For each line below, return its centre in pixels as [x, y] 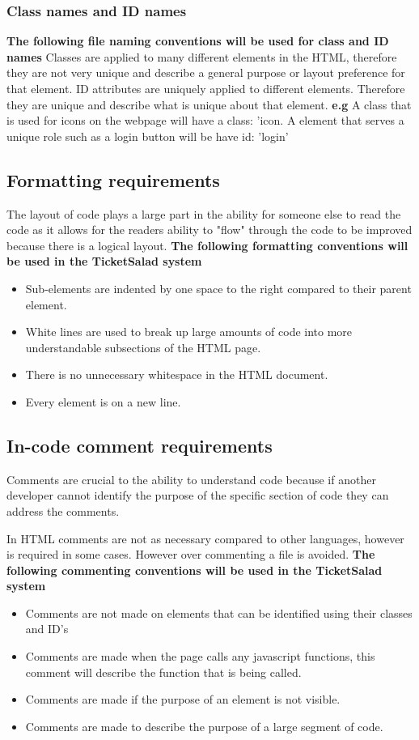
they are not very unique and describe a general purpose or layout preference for [206, 72]
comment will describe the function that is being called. [163, 672]
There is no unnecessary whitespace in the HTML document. [177, 374]
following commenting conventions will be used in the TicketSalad [195, 570]
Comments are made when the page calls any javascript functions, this [200, 656]
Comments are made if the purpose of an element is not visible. [183, 699]
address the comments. [63, 510]
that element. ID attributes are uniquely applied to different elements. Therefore [206, 88]
